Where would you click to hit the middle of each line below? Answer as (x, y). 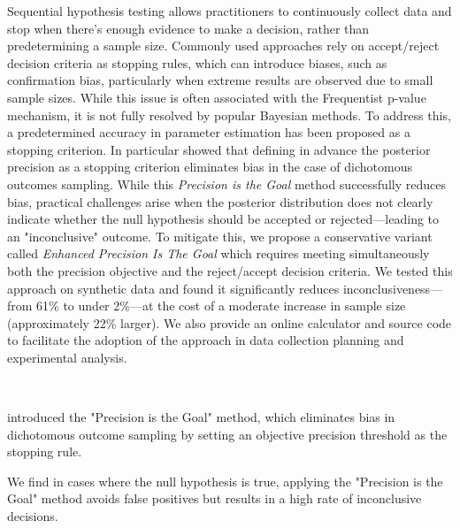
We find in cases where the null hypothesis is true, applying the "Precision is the (225, 481)
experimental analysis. (67, 357)
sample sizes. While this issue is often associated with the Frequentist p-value (217, 97)
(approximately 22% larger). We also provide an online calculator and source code (230, 322)
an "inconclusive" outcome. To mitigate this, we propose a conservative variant (220, 236)
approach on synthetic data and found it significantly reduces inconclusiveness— (225, 288)
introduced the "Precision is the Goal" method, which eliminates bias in (201, 417)
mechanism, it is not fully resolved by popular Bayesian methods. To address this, (229, 115)
